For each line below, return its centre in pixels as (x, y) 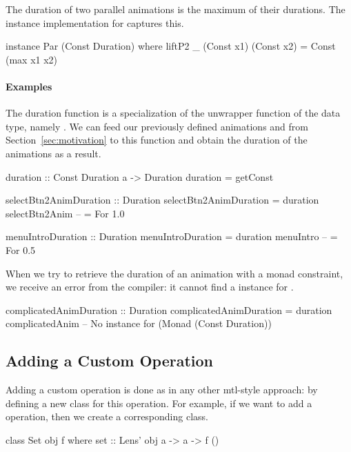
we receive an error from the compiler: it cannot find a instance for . (150, 287)
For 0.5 (21, 249)
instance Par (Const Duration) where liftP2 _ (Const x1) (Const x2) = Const (171, 46)
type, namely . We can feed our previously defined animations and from (157, 126)
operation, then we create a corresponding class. (107, 416)
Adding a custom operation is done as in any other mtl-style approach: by (162, 390)
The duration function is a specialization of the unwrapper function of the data (173, 113)
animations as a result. (53, 153)
